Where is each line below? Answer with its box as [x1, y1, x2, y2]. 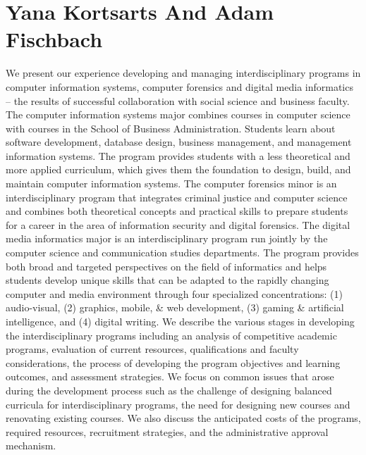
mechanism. [6, 438, 56, 453]
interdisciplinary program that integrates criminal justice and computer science [6, 189, 348, 204]
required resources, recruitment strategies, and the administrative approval [6, 424, 329, 439]
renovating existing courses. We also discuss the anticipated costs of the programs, [6, 411, 361, 425]
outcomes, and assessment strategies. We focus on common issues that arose [6, 369, 334, 384]
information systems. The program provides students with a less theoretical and [6, 148, 350, 163]
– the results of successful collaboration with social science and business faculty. [6, 93, 350, 108]
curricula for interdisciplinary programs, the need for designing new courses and [6, 397, 350, 411]
